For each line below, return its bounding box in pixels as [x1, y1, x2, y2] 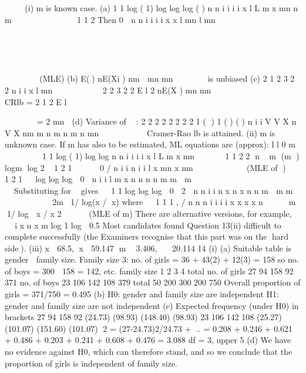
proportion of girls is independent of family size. [5, 357, 177, 369]
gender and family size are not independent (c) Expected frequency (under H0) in [5, 299, 299, 311]
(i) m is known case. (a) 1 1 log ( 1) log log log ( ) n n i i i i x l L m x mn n [25, 2, 298, 14]
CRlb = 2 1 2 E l [5, 95, 67, 107]
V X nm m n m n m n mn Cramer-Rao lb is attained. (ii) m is [5, 126, 275, 139]
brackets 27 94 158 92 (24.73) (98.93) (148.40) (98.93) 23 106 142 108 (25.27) [5, 311, 282, 323]
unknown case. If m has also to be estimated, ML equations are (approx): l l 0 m [5, 138, 295, 150]
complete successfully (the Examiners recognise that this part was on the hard [5, 230, 289, 243]
